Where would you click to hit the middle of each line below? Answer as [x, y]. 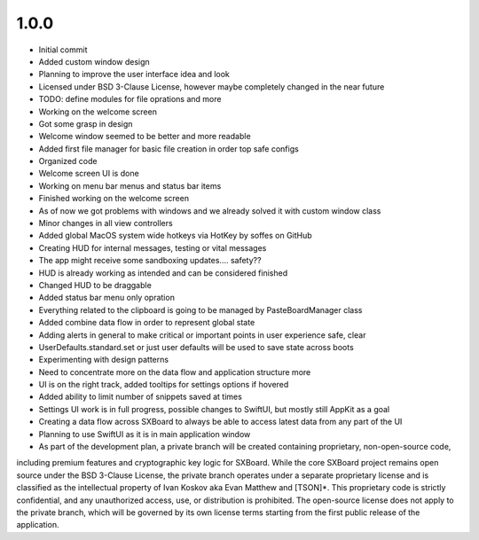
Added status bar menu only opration [106, 298]
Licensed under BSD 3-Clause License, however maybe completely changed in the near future [212, 86]
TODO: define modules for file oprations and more [130, 99]
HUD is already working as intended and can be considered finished [163, 273]
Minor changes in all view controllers [106, 223]
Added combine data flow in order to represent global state [147, 323]
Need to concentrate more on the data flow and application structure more [175, 372]
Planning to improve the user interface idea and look [134, 74]
